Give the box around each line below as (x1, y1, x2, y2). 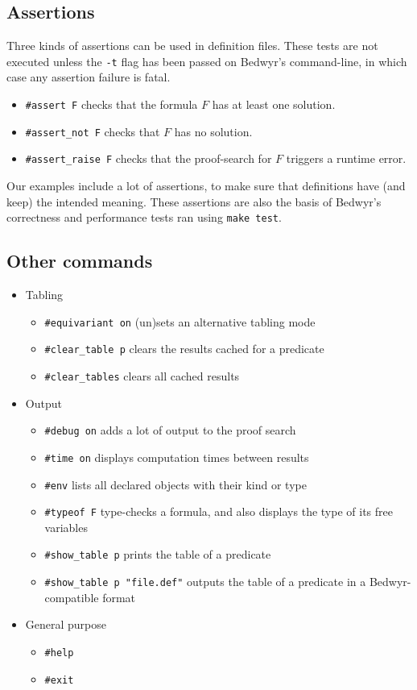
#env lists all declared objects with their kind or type (44, 476, 307, 493)
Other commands (6, 248, 153, 273)
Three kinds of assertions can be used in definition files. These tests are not (6, 37, 378, 54)
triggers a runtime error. (286, 150, 407, 167)
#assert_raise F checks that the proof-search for (25, 150, 272, 167)
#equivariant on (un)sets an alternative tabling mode (44, 313, 316, 330)
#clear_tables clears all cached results (44, 367, 240, 384)
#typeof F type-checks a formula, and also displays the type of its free (44, 503, 393, 520)
